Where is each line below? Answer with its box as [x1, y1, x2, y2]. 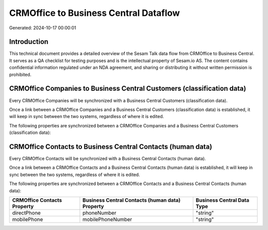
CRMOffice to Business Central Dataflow [9, 7, 180, 18]
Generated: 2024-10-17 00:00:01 [9, 25, 76, 31]
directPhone [12, 209, 41, 216]
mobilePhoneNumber [82, 216, 133, 223]
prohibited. [9, 71, 32, 77]
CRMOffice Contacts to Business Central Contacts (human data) [9, 142, 212, 151]
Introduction [9, 38, 49, 46]
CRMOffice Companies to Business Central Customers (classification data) [9, 84, 247, 93]
